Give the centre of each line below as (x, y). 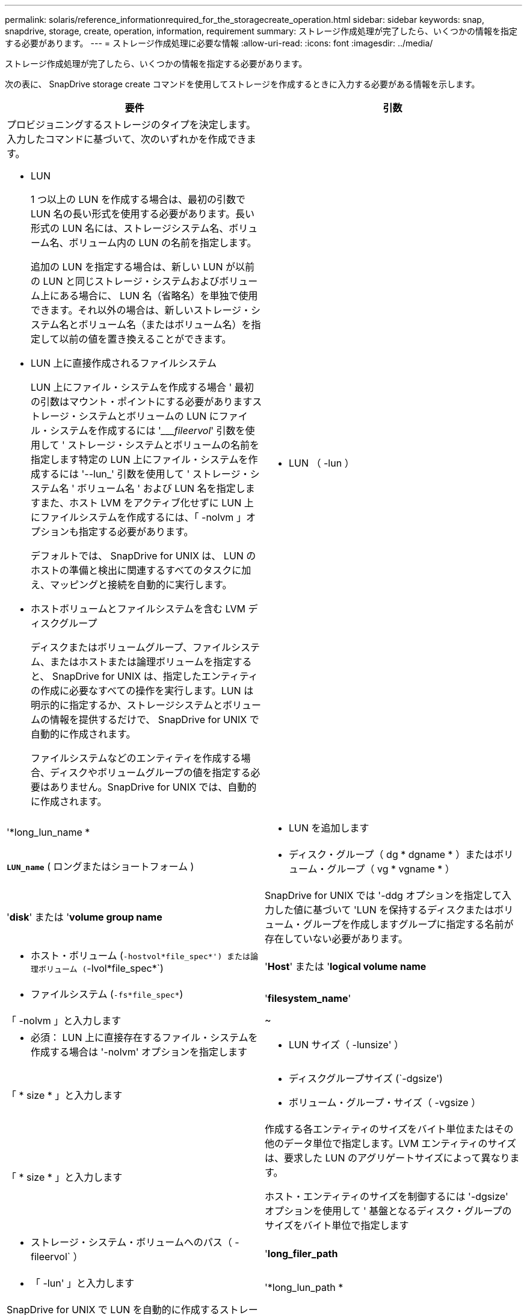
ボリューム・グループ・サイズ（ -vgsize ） (385, 1102)
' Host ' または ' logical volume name (346, 966)
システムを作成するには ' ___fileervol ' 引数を (148, 431)
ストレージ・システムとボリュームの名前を (164, 445)
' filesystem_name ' (308, 998)
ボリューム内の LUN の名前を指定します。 (163, 243)
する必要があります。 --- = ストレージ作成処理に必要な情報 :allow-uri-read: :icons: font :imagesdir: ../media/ (219, 43)
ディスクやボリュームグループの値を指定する (150, 773)
